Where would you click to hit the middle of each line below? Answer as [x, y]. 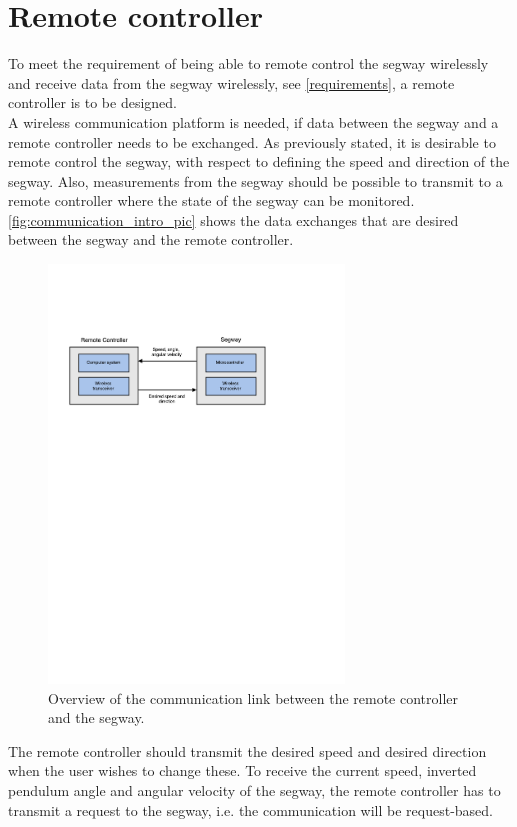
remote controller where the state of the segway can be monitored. [211, 200]
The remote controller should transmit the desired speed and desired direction [247, 750]
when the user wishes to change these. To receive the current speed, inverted [242, 770]
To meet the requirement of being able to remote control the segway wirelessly [248, 63]
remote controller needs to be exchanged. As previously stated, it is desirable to [252, 141]
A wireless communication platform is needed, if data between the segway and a [253, 121]
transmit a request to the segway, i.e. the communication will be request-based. [251, 809]
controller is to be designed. [93, 102]
